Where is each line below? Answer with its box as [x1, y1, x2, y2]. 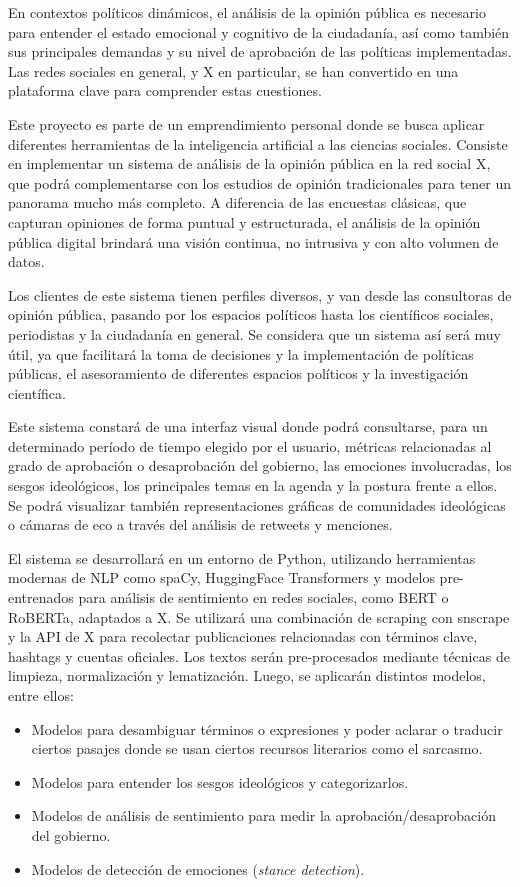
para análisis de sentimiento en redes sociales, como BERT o [78, 587, 449, 608]
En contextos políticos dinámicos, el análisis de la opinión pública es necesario [8, 2, 486, 22]
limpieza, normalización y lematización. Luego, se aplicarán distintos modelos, [8, 665, 486, 686]
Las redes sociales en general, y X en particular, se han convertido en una [8, 60, 459, 81]
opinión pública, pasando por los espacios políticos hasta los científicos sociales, [8, 304, 494, 325]
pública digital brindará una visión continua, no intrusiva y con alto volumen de [8, 231, 499, 252]
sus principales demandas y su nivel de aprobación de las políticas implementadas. [8, 41, 512, 62]
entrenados [8, 587, 74, 608]
